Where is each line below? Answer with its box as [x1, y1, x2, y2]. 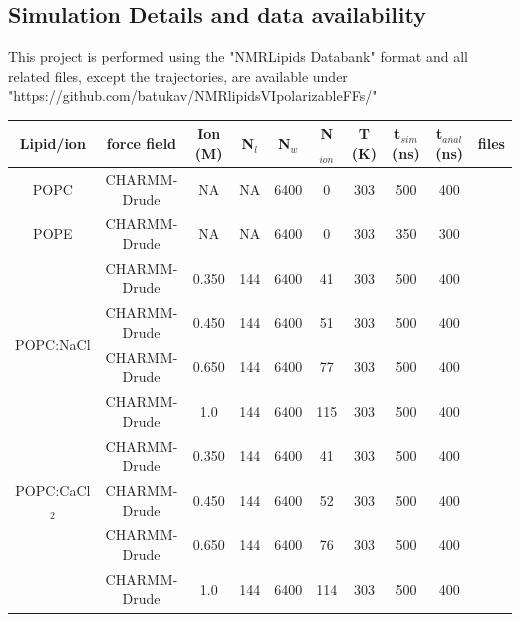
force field [106, 133, 177, 154]
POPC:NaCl [15, 334, 91, 355]
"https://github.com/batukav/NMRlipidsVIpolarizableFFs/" [8, 85, 378, 106]
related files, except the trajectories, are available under [8, 65, 348, 86]
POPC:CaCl [15, 479, 91, 500]
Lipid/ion [19, 133, 86, 154]
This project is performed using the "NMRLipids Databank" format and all [8, 46, 468, 67]
